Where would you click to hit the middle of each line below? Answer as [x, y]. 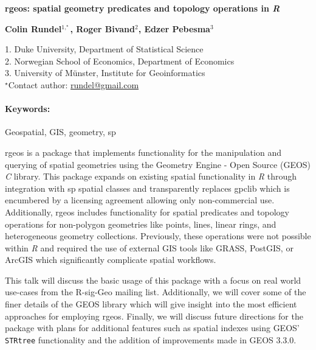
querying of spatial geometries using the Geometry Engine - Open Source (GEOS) [158, 164]
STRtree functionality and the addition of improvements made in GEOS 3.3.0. [151, 339]
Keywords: [28, 109]
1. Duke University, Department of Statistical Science [104, 49]
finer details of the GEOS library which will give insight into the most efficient [151, 304]
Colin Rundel [33, 28]
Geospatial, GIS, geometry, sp [60, 132]
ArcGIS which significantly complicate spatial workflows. [111, 260]
